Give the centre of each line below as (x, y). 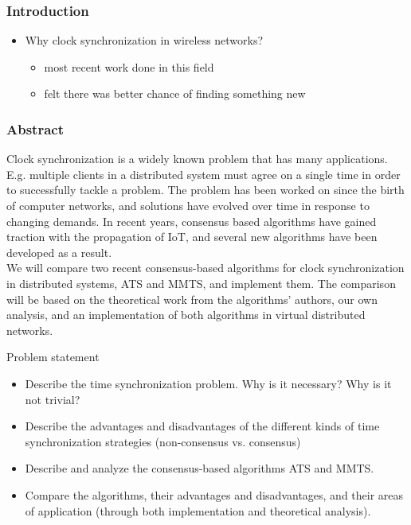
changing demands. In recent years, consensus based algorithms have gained (192, 221)
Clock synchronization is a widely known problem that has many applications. (197, 159)
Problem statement (53, 357)
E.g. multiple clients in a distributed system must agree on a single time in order (204, 174)
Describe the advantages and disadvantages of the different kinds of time (202, 426)
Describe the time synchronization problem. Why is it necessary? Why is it (208, 383)
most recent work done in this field (129, 66)
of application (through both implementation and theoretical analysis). (198, 510)
